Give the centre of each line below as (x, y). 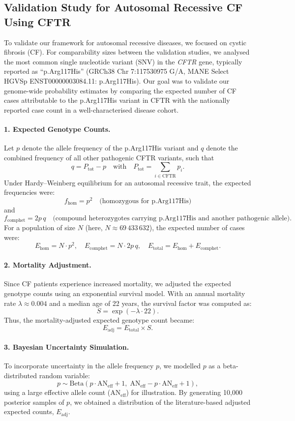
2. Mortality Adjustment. (48, 265)
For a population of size (40, 227)
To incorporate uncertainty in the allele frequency (79, 366)
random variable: (64, 375)
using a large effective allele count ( (57, 392)
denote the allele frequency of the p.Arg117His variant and (110, 148)
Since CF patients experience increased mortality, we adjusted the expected (118, 284)
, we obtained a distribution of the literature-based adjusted (160, 402)
